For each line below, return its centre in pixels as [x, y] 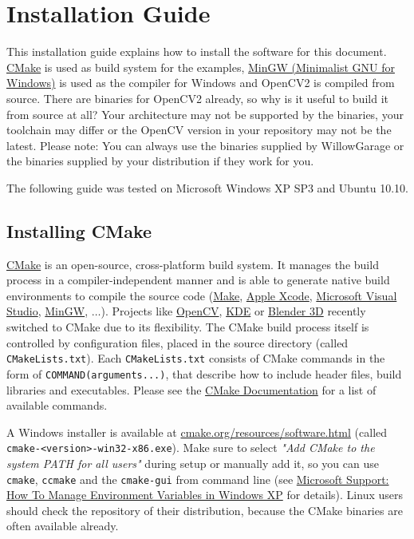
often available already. [63, 526]
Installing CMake [79, 230]
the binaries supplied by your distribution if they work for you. [160, 161]
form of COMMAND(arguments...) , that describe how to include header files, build [204, 373]
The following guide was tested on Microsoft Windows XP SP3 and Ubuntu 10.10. [207, 187]
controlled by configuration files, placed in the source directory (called [177, 342]
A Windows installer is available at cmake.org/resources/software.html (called [197, 432]
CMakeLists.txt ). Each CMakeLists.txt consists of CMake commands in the [196, 358]
